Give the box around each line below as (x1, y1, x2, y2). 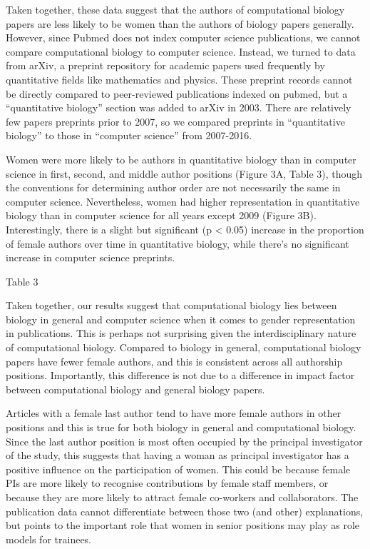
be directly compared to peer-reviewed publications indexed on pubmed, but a (6, 86, 348, 101)
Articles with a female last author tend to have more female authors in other (6, 406, 341, 420)
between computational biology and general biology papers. (6, 381, 265, 396)
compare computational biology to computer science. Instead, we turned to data (6, 44, 356, 59)
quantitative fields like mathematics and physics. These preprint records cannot (6, 71, 353, 86)
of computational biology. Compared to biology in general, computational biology (6, 340, 361, 355)
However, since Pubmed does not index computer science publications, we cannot (6, 30, 361, 45)
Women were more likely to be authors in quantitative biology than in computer (6, 151, 356, 166)
